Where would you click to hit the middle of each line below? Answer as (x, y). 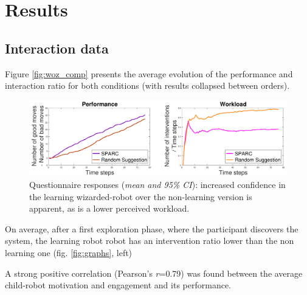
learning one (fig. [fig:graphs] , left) (69, 252)
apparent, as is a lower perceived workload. (109, 208)
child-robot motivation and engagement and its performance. (118, 285)
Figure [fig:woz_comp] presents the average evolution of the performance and (149, 73)
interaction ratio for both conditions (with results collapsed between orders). (147, 85)
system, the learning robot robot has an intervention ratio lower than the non (150, 241)
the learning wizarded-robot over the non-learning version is (141, 196)
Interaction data (57, 48)
